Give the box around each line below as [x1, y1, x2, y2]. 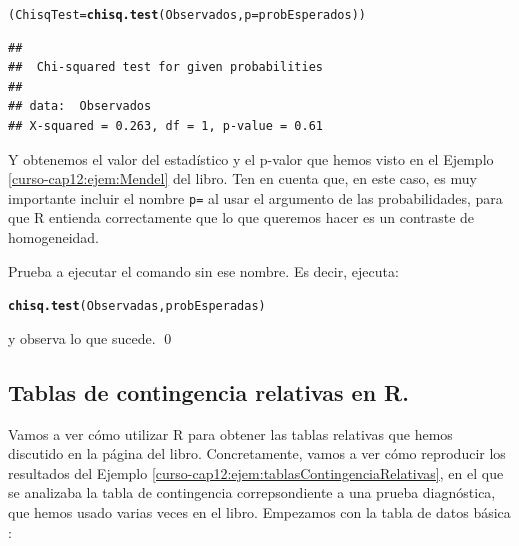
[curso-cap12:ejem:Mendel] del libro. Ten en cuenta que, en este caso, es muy [8, 168, 477, 189]
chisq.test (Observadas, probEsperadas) [8, 299, 266, 314]
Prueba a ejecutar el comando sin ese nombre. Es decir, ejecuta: [8, 260, 399, 281]
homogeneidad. [8, 227, 100, 248]
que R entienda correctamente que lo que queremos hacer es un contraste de [8, 207, 475, 228]
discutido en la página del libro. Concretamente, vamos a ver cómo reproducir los [8, 443, 506, 464]
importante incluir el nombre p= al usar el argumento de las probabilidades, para [8, 187, 503, 208]
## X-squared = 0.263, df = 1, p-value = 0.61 [8, 119, 323, 134]
